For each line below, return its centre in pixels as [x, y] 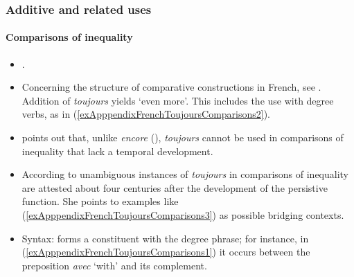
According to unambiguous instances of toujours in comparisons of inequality [185, 174]
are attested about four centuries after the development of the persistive [175, 187]
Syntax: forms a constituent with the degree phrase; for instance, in [165, 238]
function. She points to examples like [100, 201]
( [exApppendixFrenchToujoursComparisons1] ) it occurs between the [166, 252]
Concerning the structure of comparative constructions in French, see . [171, 87]
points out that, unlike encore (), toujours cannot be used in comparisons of [183, 137]
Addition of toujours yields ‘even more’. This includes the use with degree [178, 100]
